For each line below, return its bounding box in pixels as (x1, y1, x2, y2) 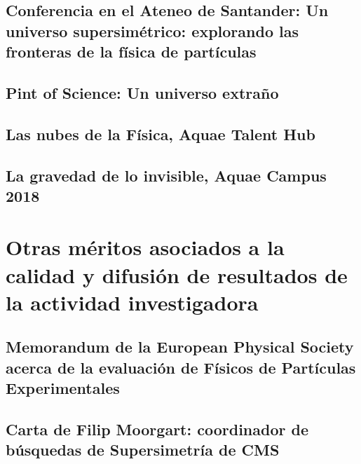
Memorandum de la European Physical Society (6, 336, 354, 357)
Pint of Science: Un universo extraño (6, 81, 279, 103)
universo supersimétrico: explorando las (6, 20, 299, 41)
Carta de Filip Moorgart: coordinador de (6, 418, 308, 439)
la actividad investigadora (6, 287, 259, 316)
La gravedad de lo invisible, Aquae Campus (6, 164, 327, 186)
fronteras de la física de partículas (6, 41, 257, 62)
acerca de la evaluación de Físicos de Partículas (6, 356, 356, 378)
